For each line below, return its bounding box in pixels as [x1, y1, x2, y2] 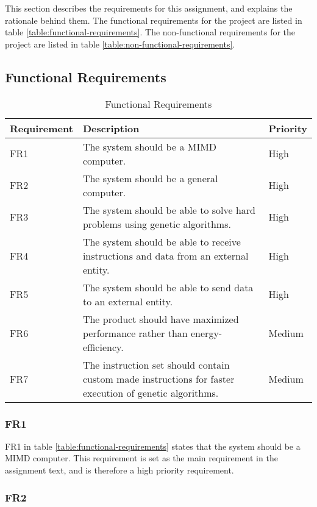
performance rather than [82, 325, 188, 340]
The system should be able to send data [82, 280, 254, 294]
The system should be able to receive [82, 234, 241, 249]
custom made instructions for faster [82, 371, 235, 386]
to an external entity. [82, 294, 173, 308]
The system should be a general [82, 171, 218, 185]
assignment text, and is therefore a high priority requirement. [5, 463, 234, 476]
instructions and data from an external [82, 248, 249, 263]
